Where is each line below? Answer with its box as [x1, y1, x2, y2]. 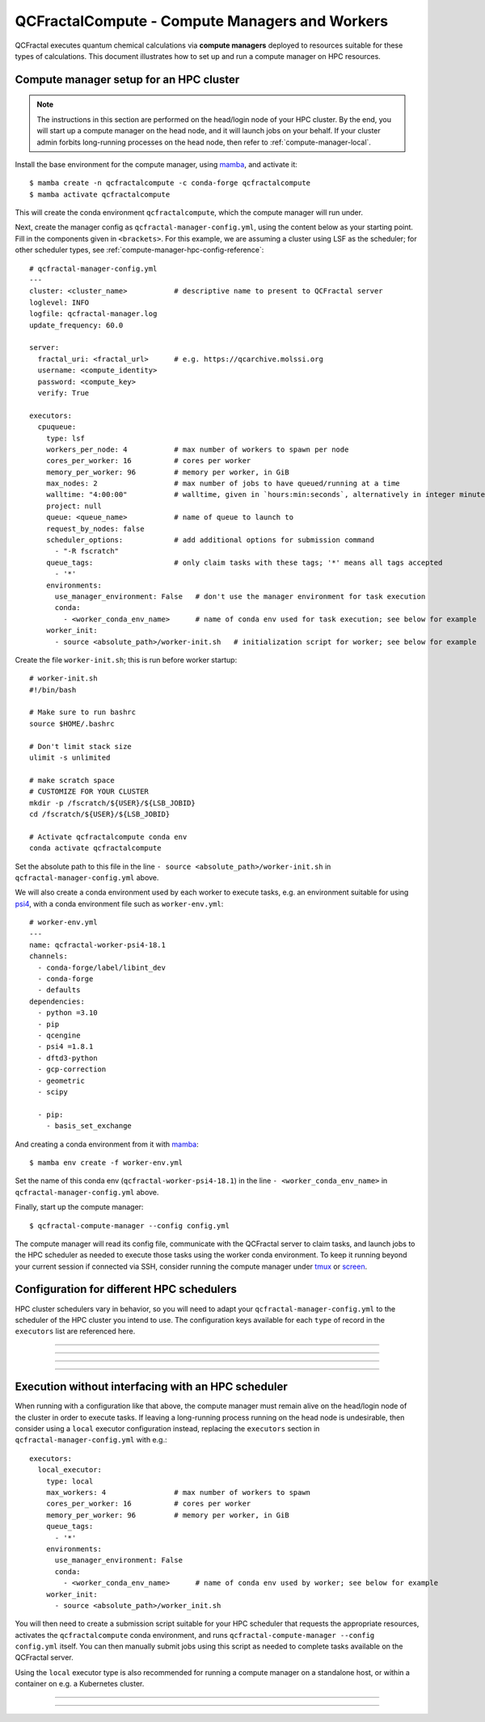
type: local [45, 1476, 94, 1486]
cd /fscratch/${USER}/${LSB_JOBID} [29, 810, 171, 819]
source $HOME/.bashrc [29, 719, 115, 728]
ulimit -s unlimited [29, 753, 111, 763]
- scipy [37, 1087, 68, 1097]
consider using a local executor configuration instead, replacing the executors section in [15, 1424, 320, 1434]
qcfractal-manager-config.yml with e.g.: [15, 1435, 167, 1445]
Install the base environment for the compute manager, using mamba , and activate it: [15, 159, 298, 169]
